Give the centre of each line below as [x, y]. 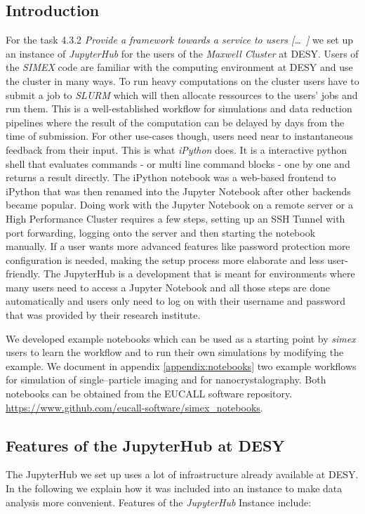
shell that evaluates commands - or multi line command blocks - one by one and [178, 163]
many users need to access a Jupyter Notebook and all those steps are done [168, 287]
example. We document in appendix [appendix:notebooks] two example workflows [181, 365]
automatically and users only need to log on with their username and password [175, 301]
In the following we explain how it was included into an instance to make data [174, 488]
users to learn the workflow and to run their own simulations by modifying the [175, 352]
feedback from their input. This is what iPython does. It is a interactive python [177, 149]
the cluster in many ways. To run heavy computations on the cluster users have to [182, 80]
